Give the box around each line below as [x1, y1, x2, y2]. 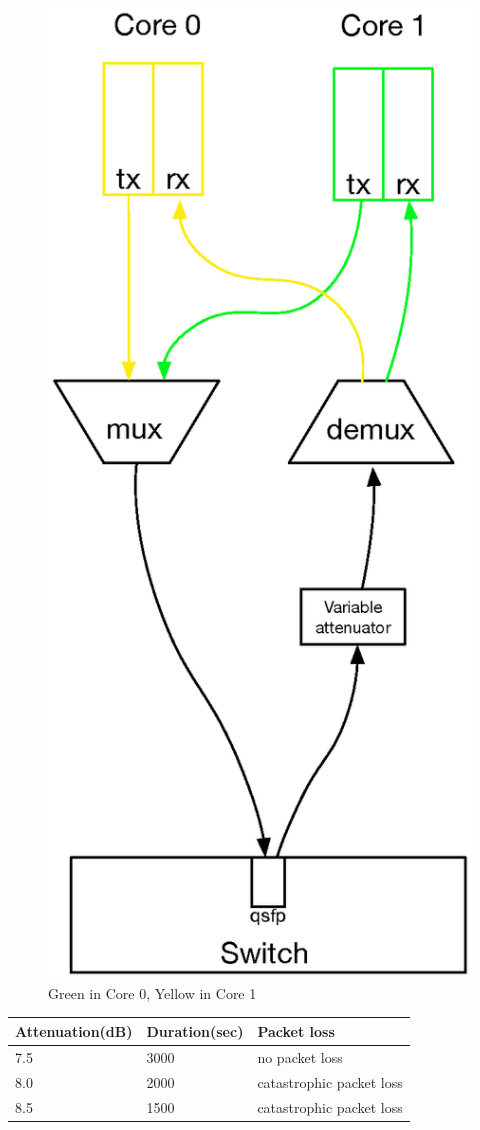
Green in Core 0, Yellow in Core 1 [48, 982, 257, 1003]
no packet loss [257, 1046, 343, 1067]
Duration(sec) [146, 1020, 244, 1041]
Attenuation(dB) [15, 1020, 133, 1041]
